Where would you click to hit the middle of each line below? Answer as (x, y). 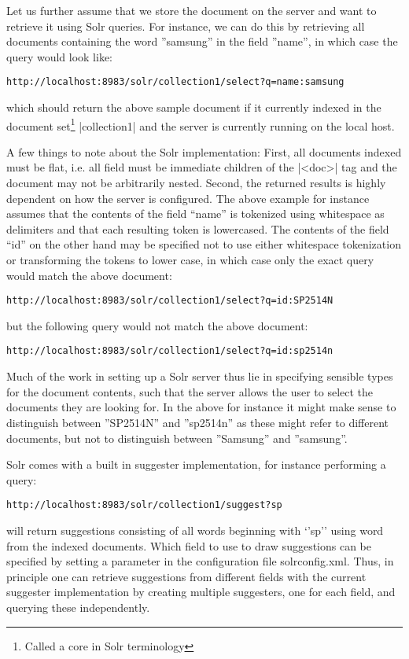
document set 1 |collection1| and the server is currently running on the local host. (201, 124)
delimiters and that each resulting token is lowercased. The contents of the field (198, 228)
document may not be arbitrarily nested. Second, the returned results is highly (196, 183)
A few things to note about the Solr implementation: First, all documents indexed (204, 151)
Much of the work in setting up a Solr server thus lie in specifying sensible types (200, 376)
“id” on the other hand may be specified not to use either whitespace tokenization (204, 244)
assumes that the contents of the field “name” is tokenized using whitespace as (195, 214)
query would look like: (60, 56)
